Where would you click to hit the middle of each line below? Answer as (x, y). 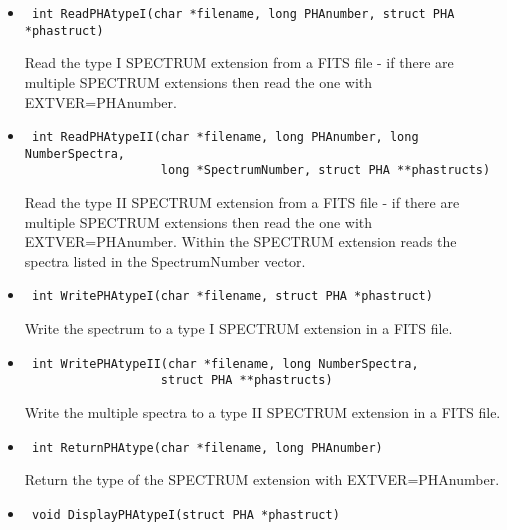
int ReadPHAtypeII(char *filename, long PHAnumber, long (225, 137)
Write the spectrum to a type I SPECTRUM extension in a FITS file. (238, 328)
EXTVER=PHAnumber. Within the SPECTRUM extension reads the (240, 241)
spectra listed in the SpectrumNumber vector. (165, 260)
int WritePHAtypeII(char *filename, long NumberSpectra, (225, 363)
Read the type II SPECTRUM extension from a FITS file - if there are (242, 202)
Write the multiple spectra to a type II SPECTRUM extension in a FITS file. (262, 412)
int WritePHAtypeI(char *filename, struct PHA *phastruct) (232, 296)
